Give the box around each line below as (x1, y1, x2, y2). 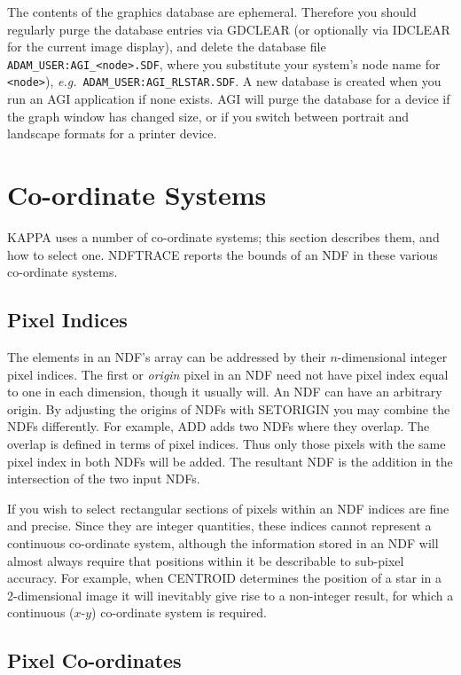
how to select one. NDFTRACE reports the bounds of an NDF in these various (7, 245, 438, 263)
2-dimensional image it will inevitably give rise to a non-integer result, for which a (7, 585, 454, 604)
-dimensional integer (337, 347, 448, 365)
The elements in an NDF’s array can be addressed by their (7, 347, 326, 365)
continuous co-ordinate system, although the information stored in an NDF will (7, 533, 439, 552)
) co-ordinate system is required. (91, 603, 267, 622)
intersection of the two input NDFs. (7, 469, 200, 488)
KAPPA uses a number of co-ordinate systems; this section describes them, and (7, 228, 440, 246)
